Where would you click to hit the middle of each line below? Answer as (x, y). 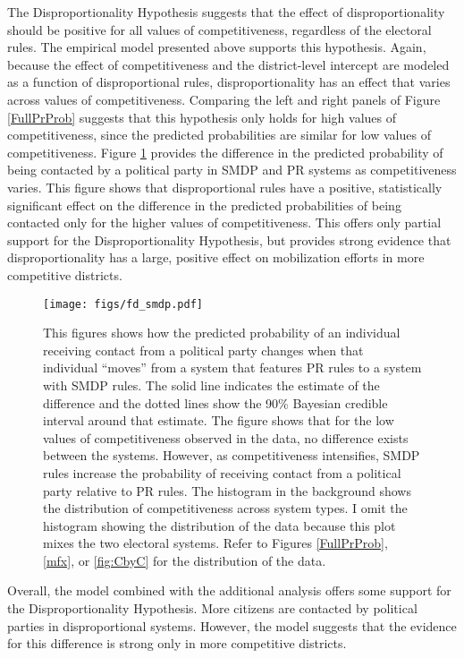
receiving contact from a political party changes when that (203, 350)
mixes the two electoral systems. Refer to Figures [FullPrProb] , (215, 543)
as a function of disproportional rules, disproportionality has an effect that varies (229, 82)
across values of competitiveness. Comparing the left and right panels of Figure (224, 99)
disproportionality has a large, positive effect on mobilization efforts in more (216, 257)
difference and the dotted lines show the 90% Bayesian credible (215, 402)
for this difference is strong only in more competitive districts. (177, 643)
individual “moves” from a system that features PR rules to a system (232, 367)
